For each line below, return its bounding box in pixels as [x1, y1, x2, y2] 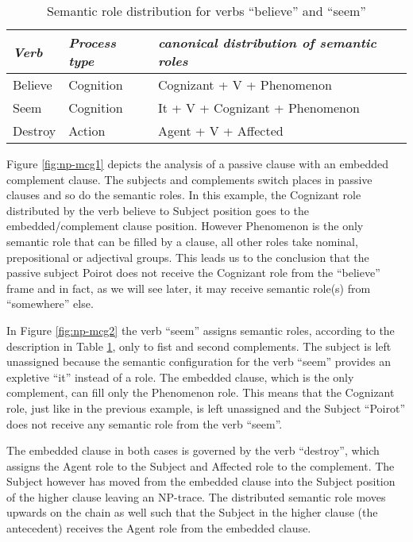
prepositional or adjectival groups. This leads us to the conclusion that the [6, 248, 369, 265]
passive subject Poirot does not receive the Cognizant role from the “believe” [6, 264, 380, 281]
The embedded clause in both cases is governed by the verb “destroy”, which [6, 442, 380, 459]
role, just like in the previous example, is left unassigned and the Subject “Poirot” [6, 399, 405, 416]
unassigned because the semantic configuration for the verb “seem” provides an [6, 353, 391, 370]
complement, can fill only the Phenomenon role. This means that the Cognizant [6, 384, 395, 401]
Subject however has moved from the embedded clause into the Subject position [6, 473, 396, 490]
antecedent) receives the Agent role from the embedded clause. [6, 520, 311, 536]
